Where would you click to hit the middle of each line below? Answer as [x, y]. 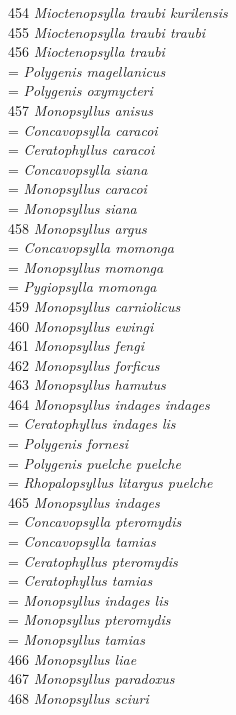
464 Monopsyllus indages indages [109, 403]
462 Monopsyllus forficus [84, 364]
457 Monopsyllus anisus [80, 109]
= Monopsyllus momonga [86, 266]
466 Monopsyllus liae [72, 658]
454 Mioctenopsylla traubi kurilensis [118, 12]
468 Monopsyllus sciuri [78, 697]
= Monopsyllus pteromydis [89, 619]
